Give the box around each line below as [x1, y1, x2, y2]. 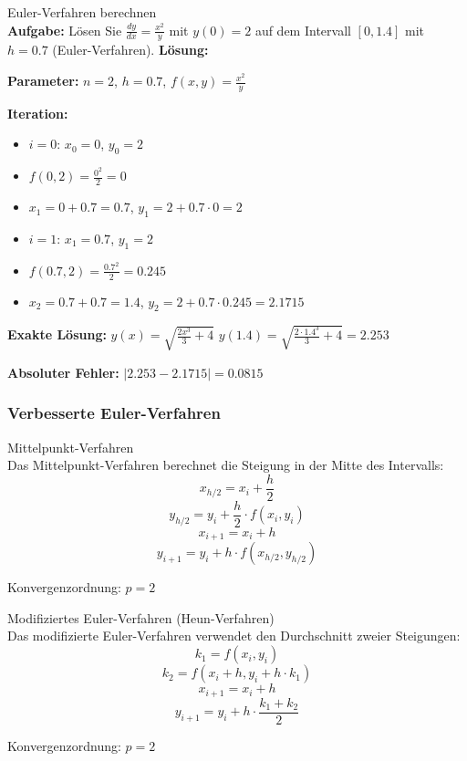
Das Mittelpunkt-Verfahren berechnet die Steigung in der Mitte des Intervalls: [7, 455, 444, 474]
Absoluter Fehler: [7, 362, 119, 381]
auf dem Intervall [254, 20, 351, 39]
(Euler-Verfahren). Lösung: [52, 40, 209, 59]
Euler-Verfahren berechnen [7, 3, 157, 21]
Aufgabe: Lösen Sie [7, 20, 122, 39]
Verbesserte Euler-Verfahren [7, 401, 221, 424]
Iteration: [7, 103, 68, 122]
